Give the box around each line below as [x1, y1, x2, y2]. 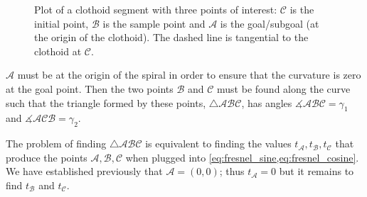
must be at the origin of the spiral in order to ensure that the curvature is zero [17, 67, 361, 82]
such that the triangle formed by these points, [6, 95, 206, 110]
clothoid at [34, 43, 82, 58]
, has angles [241, 95, 292, 110]
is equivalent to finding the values [145, 136, 292, 151]
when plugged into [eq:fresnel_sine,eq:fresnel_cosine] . [125, 150, 359, 164]
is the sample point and [102, 16, 206, 30]
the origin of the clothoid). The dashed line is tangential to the [34, 30, 309, 45]
